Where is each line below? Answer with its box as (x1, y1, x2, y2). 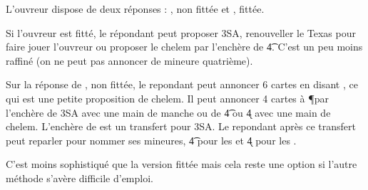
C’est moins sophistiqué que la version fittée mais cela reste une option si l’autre (6, 157, 357, 171)
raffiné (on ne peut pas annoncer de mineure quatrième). (6, 53, 253, 68)
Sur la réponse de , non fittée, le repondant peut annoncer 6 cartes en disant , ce (6, 77, 358, 92)
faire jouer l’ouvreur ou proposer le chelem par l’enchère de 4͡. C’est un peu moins (6, 39, 363, 54)
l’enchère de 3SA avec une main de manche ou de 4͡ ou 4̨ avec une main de (6, 105, 331, 120)
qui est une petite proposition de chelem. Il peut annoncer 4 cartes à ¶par (6, 90, 329, 105)
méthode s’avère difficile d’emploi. (6, 170, 153, 185)
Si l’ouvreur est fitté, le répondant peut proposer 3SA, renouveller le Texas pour (6, 25, 356, 40)
